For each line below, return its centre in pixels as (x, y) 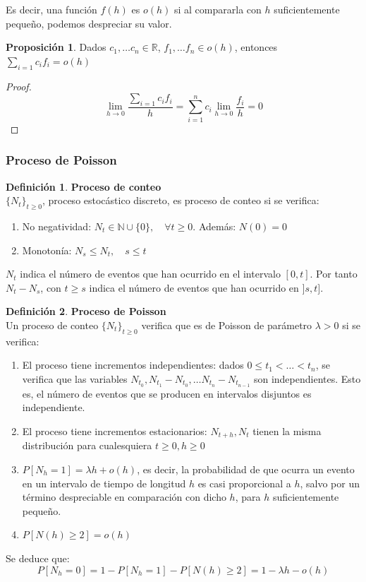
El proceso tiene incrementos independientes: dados (133, 365)
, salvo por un (330, 483)
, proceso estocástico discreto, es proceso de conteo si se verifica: (181, 200)
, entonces (256, 47)
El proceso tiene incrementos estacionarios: (115, 430)
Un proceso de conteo (52, 325)
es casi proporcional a (244, 483)
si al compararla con (218, 9)
